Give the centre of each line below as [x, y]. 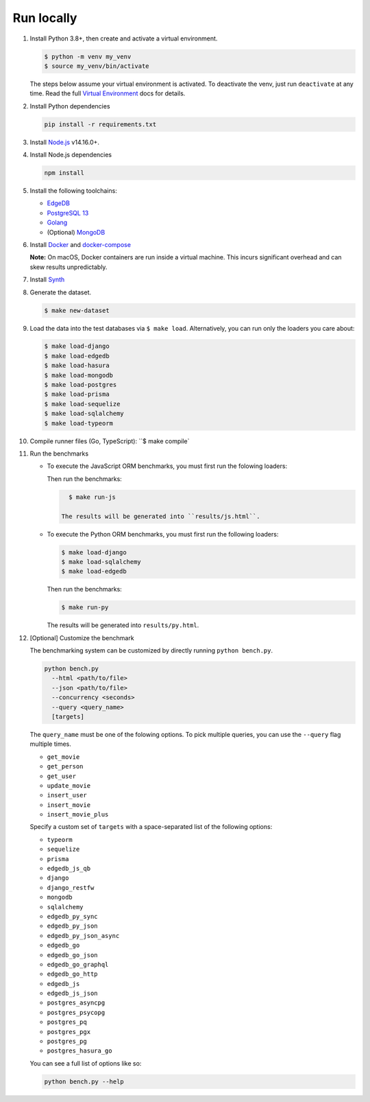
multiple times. [50, 744]
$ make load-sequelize [82, 404]
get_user [62, 776]
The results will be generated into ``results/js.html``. [161, 516]
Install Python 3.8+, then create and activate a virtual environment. [124, 38]
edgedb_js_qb [69, 869]
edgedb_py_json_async [83, 936]
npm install [64, 173]
